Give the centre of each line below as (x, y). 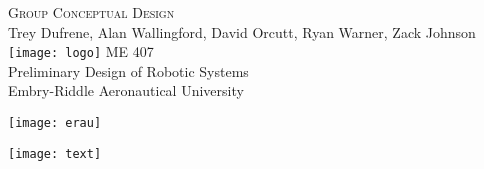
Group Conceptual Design (91, 12)
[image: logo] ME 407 (81, 51)
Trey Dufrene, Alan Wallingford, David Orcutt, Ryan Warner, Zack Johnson (242, 31)
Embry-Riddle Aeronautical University (126, 90)
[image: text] (55, 153)
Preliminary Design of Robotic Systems (128, 70)
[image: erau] (55, 123)
